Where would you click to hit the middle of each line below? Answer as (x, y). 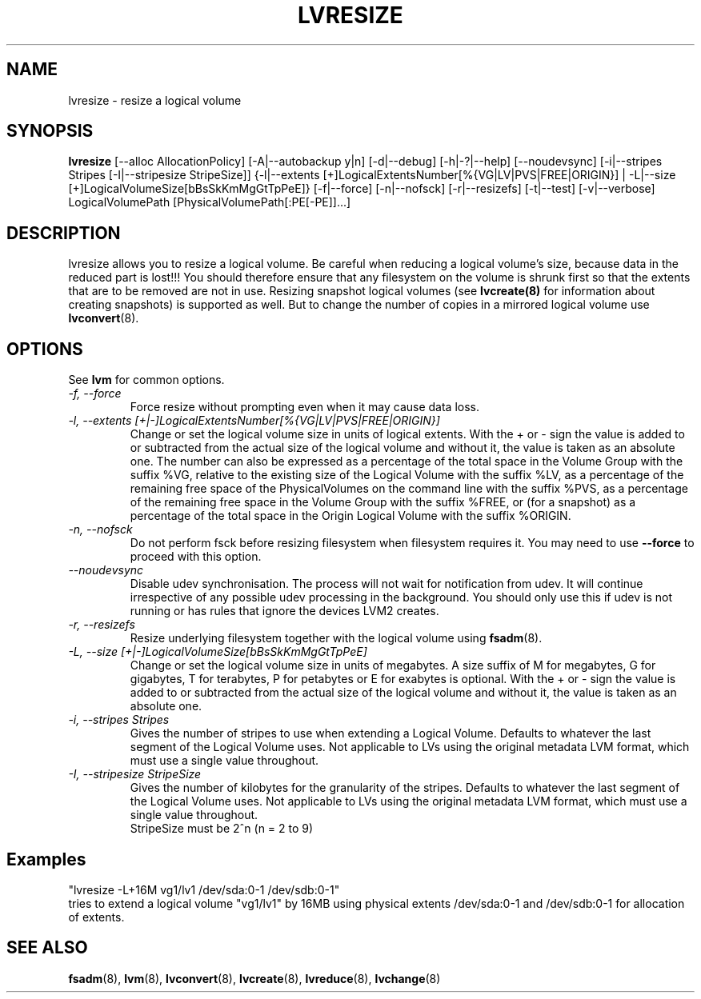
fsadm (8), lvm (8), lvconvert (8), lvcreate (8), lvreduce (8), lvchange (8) (254, 978)
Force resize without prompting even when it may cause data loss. (304, 407)
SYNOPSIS (50, 131)
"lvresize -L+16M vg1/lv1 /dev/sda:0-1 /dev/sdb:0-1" (204, 889)
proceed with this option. (196, 557)
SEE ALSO (47, 948)
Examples (46, 859)
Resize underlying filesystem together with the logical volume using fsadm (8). (336, 638)
